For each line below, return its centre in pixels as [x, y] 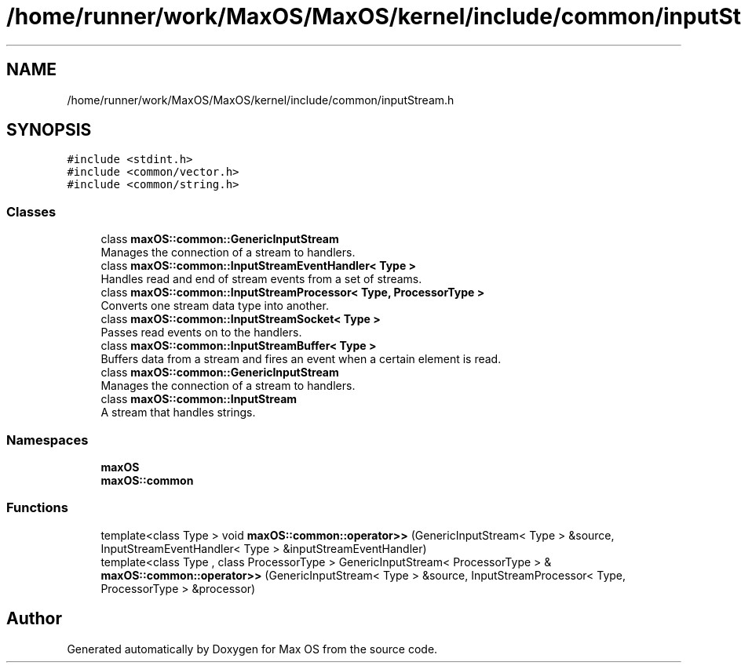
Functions [37, 508]
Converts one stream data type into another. [215, 306]
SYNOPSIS [49, 130]
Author [34, 619]
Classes [31, 211]
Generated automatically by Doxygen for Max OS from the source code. [252, 649]
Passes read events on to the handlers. [201, 333]
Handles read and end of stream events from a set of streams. [261, 279]
